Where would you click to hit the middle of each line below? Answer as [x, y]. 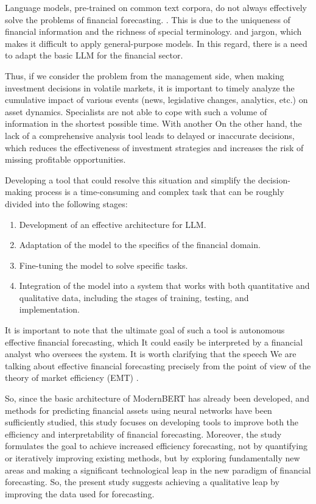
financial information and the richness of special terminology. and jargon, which [153, 31]
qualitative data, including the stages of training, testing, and [134, 297]
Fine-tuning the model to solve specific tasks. [104, 265]
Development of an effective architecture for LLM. [113, 224]
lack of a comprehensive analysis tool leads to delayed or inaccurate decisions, [150, 135]
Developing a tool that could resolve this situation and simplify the [130, 179]
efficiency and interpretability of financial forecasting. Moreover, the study [143, 434]
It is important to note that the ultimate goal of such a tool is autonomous [145, 330]
